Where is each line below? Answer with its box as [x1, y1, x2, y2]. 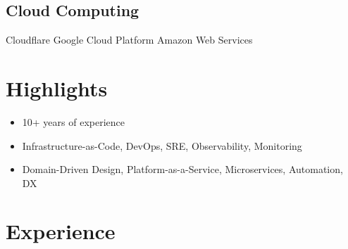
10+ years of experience [22, 114, 125, 129]
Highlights [6, 73, 108, 102]
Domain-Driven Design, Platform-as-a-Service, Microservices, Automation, [22, 162, 343, 177]
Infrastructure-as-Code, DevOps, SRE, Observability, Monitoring [22, 138, 302, 153]
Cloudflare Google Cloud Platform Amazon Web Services [6, 32, 253, 47]
